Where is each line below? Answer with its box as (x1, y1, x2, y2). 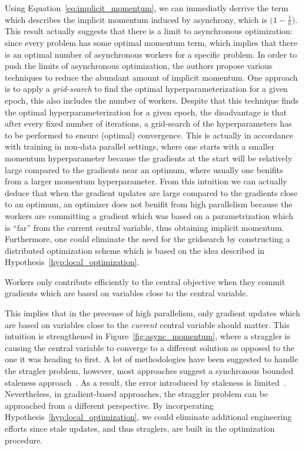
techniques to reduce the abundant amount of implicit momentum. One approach (5, 71, 298, 83)
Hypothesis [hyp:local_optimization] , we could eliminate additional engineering (5, 411, 292, 423)
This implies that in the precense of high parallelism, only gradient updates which (5, 307, 300, 319)
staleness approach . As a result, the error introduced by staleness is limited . (5, 376, 286, 388)
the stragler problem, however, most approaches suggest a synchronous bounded (5, 365, 293, 377)
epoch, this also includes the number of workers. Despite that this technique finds (5, 94, 299, 106)
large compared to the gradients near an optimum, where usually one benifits (5, 163, 283, 176)
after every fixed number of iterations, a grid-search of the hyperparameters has (5, 117, 292, 130)
